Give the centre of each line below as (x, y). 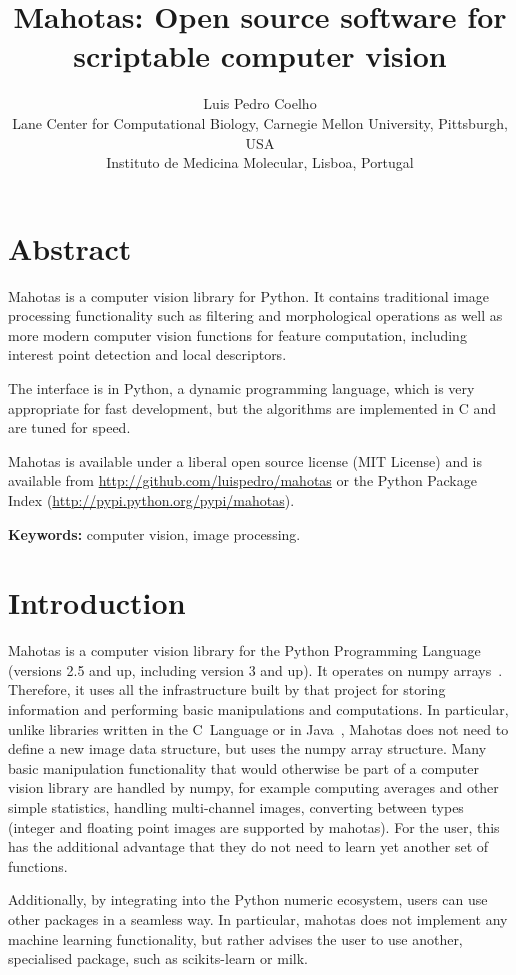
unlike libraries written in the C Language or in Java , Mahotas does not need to (258, 728)
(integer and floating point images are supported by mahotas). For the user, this (254, 826)
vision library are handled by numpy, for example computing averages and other (253, 787)
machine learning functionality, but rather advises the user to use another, (235, 938)
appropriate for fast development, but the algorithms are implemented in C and (252, 407)
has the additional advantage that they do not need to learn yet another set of (248, 846)
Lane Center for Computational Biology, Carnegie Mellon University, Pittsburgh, (260, 122)
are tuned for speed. (69, 427)
